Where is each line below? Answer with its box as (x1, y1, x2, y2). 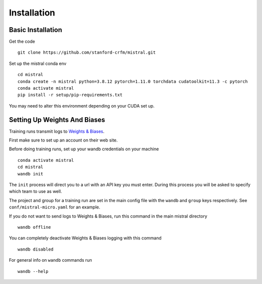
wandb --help (17, 268, 49, 274)
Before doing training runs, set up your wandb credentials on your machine (9, 146, 159, 152)
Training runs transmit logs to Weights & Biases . (9, 128, 105, 134)
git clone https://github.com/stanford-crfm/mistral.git (17, 50, 156, 55)
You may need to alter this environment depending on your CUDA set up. (9, 103, 155, 109)
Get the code (9, 39, 35, 45)
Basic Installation (9, 26, 63, 34)
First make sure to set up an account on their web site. (9, 137, 118, 143)
